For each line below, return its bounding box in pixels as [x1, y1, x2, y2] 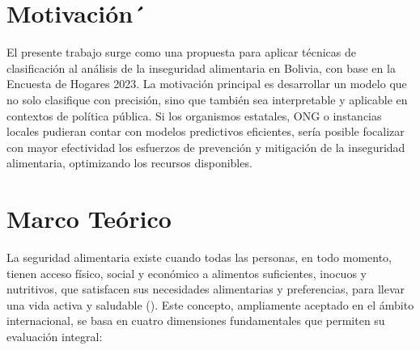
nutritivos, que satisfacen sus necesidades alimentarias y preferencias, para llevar [6, 280, 405, 297]
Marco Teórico [6, 202, 172, 235]
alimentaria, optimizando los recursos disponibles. [6, 154, 252, 171]
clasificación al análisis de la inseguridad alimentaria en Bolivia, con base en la [6, 59, 396, 76]
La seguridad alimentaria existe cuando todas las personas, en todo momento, [6, 249, 392, 265]
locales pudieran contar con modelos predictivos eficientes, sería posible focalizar [6, 123, 405, 140]
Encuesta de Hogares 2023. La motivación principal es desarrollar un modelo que [6, 75, 407, 92]
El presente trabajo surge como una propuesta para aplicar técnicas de [6, 44, 357, 61]
